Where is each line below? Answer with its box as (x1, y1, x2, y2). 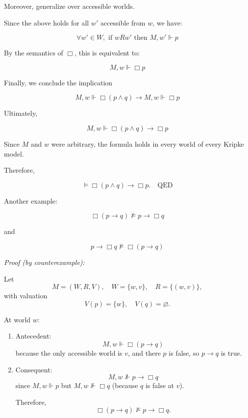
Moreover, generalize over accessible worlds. (4, 1, 135, 11)
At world (4, 314, 31, 324)
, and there (127, 347, 161, 358)
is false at (145, 380, 174, 391)
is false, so (169, 347, 199, 358)
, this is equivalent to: (74, 48, 140, 58)
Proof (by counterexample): (4, 257, 85, 267)
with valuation (4, 290, 48, 301)
